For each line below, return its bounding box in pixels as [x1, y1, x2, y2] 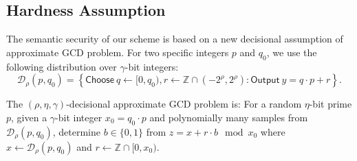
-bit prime [309, 97, 352, 111]
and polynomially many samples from [149, 110, 308, 124]
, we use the [266, 45, 317, 59]
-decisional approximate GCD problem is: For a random [66, 97, 302, 111]
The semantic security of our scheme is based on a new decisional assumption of [6, 32, 343, 46]
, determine [52, 124, 101, 138]
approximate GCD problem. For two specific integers [6, 45, 229, 59]
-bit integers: [125, 59, 179, 73]
